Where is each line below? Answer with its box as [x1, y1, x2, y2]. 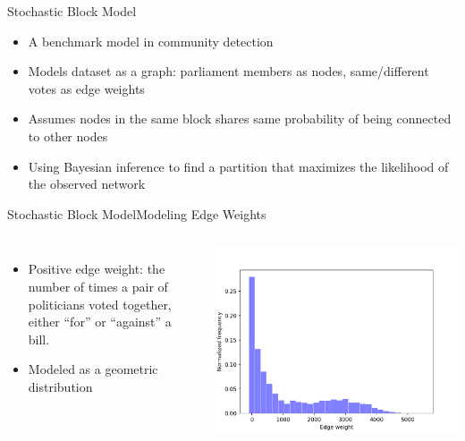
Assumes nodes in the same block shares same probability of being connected [28, 109, 452, 128]
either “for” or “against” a [28, 312, 172, 331]
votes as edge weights [28, 79, 145, 98]
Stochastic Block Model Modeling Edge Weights [7, 204, 266, 223]
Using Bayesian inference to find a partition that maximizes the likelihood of [28, 157, 449, 175]
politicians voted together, [28, 294, 172, 313]
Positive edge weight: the [28, 259, 165, 278]
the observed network [28, 174, 146, 193]
